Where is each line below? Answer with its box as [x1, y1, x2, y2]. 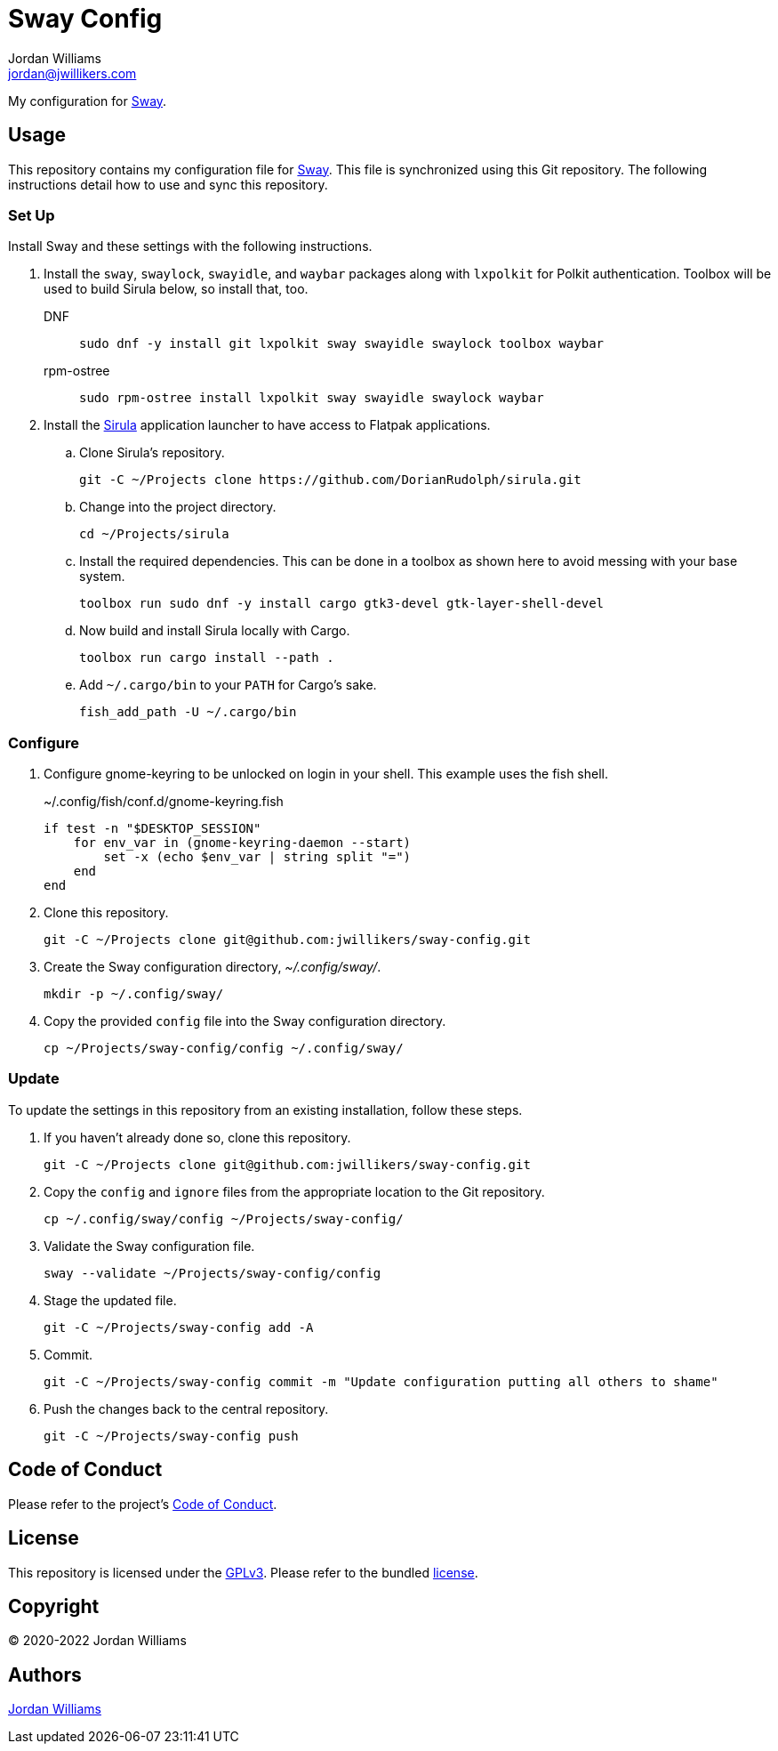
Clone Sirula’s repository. [79, 445, 225, 461]
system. [79, 569, 125, 585]
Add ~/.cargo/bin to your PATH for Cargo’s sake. [79, 677, 377, 693]
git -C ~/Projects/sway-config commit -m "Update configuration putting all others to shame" [44, 1374, 718, 1389]
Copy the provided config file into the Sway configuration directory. [44, 1013, 446, 1029]
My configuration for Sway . [8, 93, 167, 109]
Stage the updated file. [44, 1292, 177, 1308]
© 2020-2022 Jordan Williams [8, 1633, 187, 1649]
